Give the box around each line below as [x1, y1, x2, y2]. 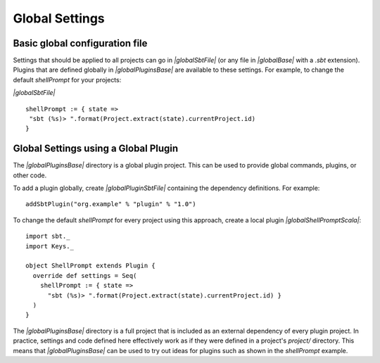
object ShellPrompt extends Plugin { [25, 262, 156, 270]
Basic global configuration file [13, 37, 148, 49]
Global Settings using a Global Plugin [13, 143, 179, 155]
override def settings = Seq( [32, 272, 137, 279]
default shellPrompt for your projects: [13, 75, 122, 84]
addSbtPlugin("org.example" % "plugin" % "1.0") [25, 200, 196, 208]
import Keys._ [25, 242, 74, 250]
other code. [13, 171, 47, 179]
